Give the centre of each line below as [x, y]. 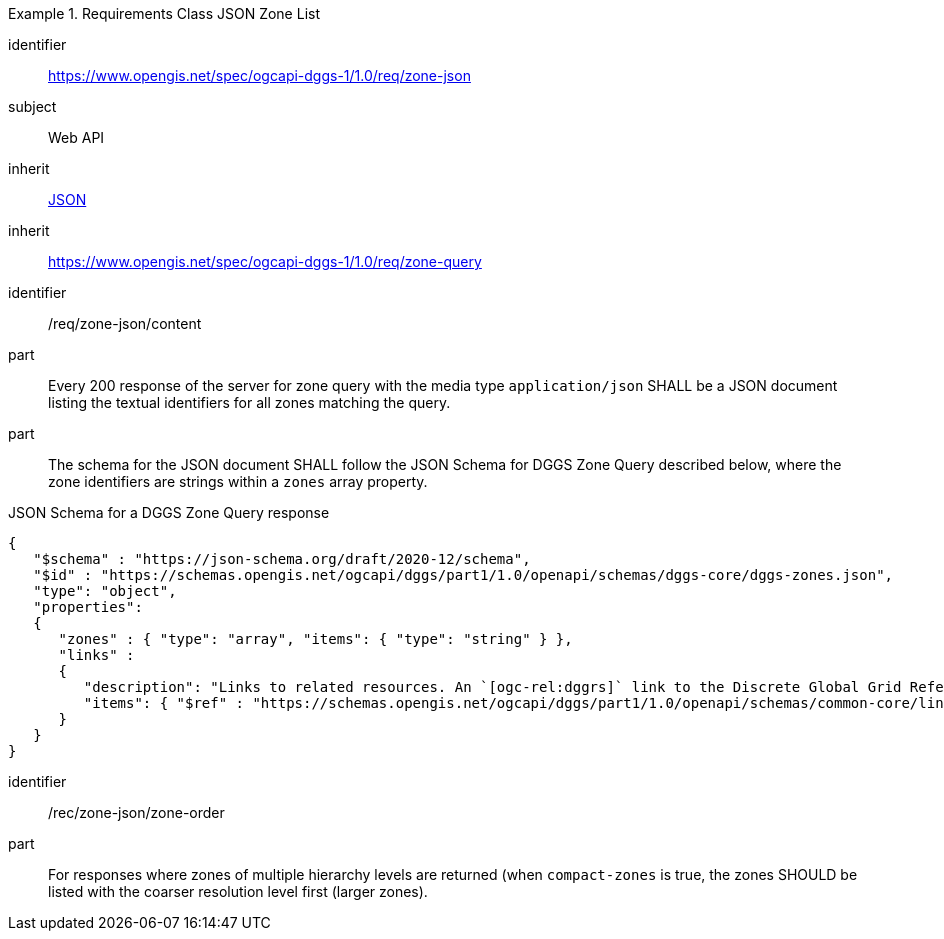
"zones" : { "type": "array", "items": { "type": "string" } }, [315, 639]
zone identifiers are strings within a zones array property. [238, 481]
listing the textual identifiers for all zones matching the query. [249, 402]
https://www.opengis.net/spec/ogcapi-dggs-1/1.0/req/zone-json [259, 75]
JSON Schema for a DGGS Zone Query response [169, 512]
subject [32, 106]
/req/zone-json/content [125, 323]
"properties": [88, 607]
